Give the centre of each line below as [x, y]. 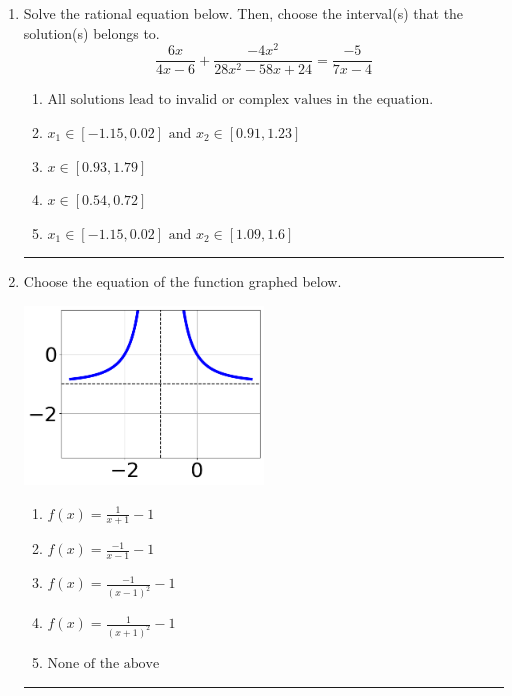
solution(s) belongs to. [91, 32]
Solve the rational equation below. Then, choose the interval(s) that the [243, 13]
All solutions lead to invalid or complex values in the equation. [240, 100]
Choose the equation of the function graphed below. [182, 281]
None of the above [103, 664]
